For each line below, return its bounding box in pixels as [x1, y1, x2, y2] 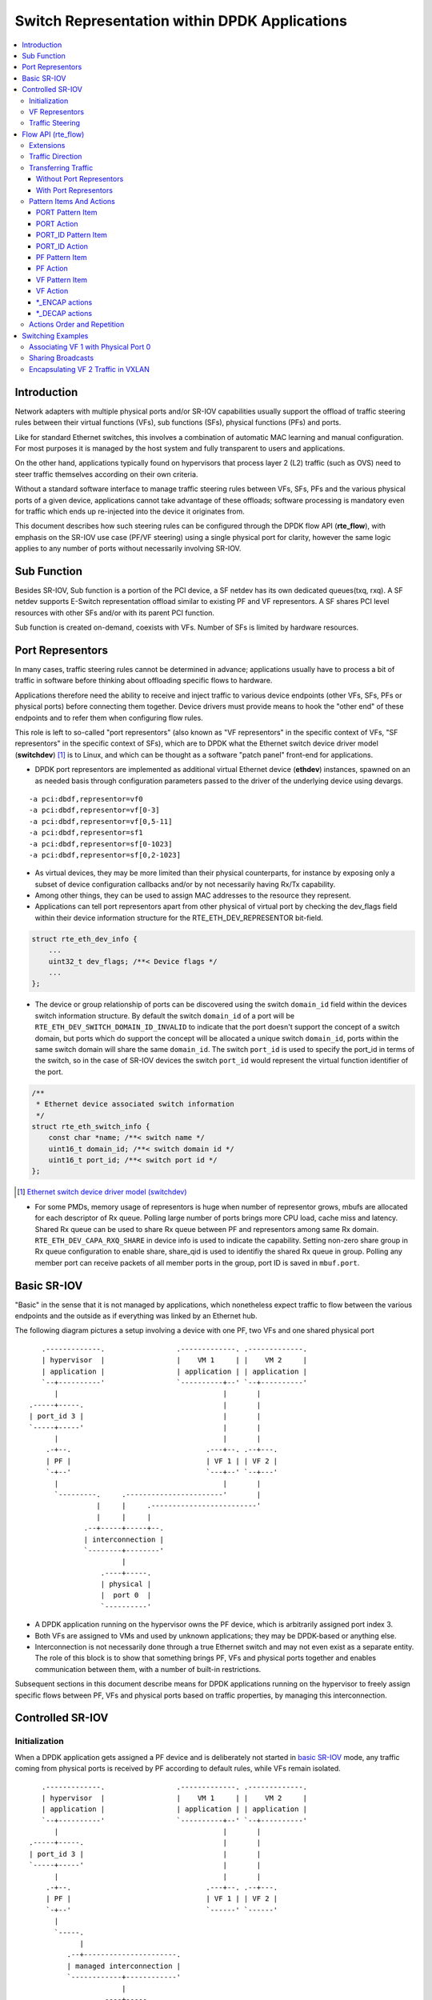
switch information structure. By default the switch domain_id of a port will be [34, 1010, 295, 1020]
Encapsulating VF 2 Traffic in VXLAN [29, 364, 150, 374]
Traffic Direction [29, 152, 82, 162]
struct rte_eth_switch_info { [31, 1122, 150, 1131]
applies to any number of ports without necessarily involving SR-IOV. [14, 544, 242, 554]
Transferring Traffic [29, 162, 94, 172]
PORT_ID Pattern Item [36, 230, 108, 240]
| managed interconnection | [66, 1961, 182, 1970]
